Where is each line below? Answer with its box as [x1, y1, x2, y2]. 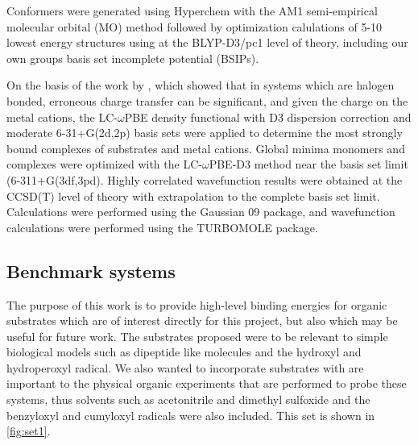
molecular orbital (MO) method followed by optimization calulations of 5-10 [6, 18, 383, 35]
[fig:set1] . [6, 422, 51, 439]
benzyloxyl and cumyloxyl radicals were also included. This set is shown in [6, 406, 375, 423]
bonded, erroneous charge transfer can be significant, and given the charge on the [6, 92, 408, 109]
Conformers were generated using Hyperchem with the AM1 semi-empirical [6, 2, 378, 19]
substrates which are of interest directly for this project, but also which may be [6, 312, 398, 329]
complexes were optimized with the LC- [6, 156, 202, 173]
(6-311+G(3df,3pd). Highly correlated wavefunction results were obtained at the [6, 171, 403, 188]
